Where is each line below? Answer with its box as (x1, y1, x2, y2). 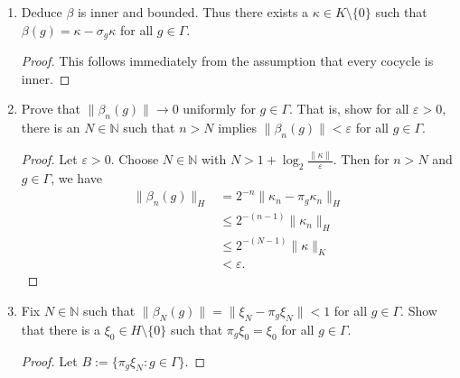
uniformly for (183, 99, 256, 118)
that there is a (21, 319, 101, 338)
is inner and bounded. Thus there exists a (77, 3, 309, 21)
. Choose (110, 150, 159, 169)
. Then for (333, 150, 390, 169)
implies (218, 118, 257, 137)
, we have (51, 168, 102, 187)
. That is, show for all (289, 99, 409, 118)
